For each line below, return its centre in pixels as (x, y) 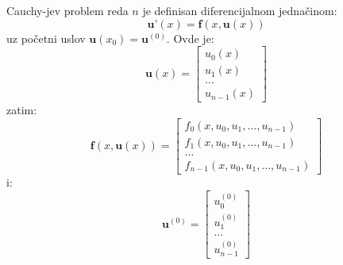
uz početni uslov (46, 38)
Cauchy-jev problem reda (67, 10)
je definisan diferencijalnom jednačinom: (240, 10)
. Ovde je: (190, 38)
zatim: (22, 110)
